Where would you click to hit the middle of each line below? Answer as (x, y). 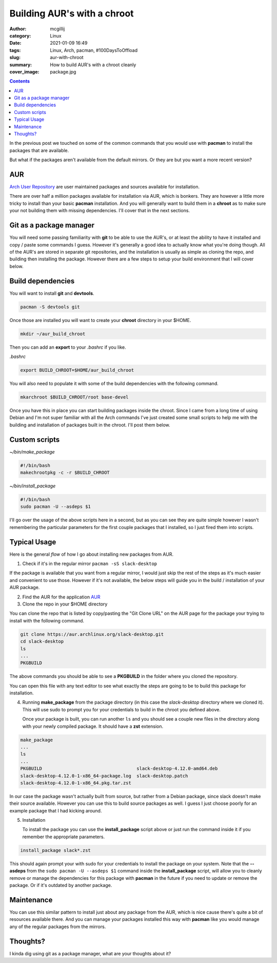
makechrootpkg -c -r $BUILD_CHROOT (65, 472)
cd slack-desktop (42, 641)
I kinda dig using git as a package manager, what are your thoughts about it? (90, 953)
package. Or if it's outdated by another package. (61, 885)
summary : (21, 65)
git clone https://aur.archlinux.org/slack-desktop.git (92, 634)
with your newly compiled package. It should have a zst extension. (93, 726)
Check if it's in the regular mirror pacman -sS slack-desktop (90, 563)
